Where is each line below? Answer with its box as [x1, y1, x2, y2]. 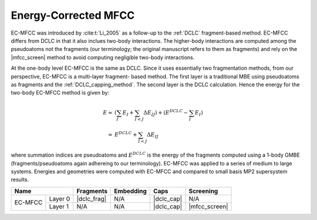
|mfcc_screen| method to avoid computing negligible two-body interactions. [11, 53, 195, 61]
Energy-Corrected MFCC [11, 9, 135, 22]
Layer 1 [49, 202, 69, 211]
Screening [188, 187, 218, 195]
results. [11, 176, 29, 183]
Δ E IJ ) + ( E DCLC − [143, 109, 188, 117]
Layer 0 [49, 194, 70, 202]
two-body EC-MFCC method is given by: [11, 89, 110, 96]
